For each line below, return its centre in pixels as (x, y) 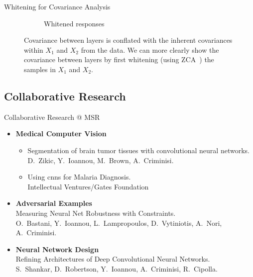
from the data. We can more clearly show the (150, 49)
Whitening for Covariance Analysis (57, 6)
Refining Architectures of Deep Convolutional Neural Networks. (113, 259)
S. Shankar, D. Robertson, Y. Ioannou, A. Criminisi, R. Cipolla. (117, 268)
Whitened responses (74, 23)
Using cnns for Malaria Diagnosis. (79, 177)
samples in (40, 69)
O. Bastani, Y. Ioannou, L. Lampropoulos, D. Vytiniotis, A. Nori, (119, 223)
